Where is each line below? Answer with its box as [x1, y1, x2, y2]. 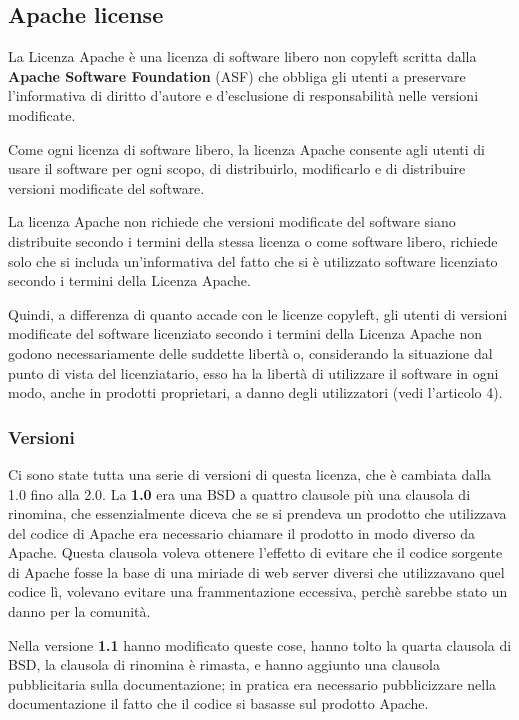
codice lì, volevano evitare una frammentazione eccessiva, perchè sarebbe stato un [8, 581, 508, 602]
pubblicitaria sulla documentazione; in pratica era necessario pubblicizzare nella [8, 673, 497, 694]
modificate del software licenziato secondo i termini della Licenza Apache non [8, 323, 483, 344]
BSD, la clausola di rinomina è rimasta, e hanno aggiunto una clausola [8, 654, 440, 675]
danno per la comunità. [8, 601, 151, 622]
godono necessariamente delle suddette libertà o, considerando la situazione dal [8, 342, 493, 363]
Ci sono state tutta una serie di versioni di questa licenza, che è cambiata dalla [8, 463, 492, 484]
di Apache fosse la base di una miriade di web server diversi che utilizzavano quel [8, 561, 505, 582]
